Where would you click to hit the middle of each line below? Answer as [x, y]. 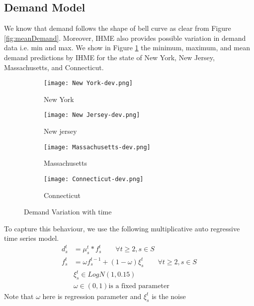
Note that [19, 296]
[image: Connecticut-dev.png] [94, 179]
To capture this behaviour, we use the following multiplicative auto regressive [122, 228]
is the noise [169, 296]
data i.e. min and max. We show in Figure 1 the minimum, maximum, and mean [127, 48]
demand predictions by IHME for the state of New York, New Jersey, [109, 57]
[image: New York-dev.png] [88, 83]
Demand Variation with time [68, 212]
